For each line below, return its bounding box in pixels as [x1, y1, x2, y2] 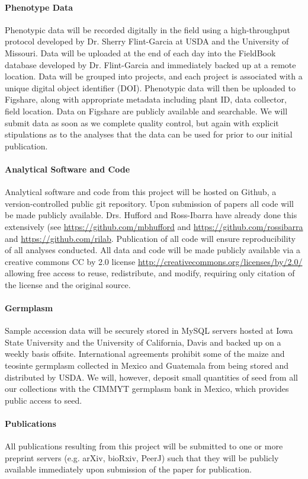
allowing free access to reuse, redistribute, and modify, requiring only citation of [5, 267, 295, 279]
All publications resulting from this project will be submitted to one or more [5, 440, 283, 452]
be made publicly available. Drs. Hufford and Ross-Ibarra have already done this [5, 209, 297, 221]
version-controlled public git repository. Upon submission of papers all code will [5, 197, 294, 209]
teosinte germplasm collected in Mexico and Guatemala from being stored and [5, 359, 289, 372]
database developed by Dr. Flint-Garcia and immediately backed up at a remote [5, 58, 296, 71]
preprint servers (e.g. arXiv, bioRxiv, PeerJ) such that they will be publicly [5, 451, 279, 464]
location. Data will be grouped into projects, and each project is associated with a [5, 70, 303, 82]
